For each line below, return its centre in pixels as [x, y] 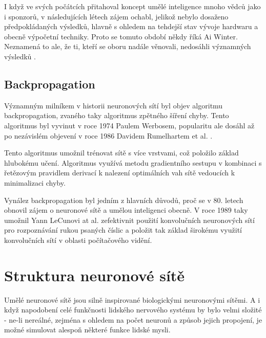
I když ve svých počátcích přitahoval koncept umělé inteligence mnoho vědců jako [132, 6]
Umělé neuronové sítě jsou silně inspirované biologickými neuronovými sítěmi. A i [132, 299]
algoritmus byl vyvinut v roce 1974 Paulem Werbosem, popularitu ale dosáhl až [129, 125]
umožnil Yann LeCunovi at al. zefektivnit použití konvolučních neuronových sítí [129, 220]
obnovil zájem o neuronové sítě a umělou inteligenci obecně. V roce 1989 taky [126, 210]
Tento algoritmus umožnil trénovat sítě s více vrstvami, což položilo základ [121, 153]
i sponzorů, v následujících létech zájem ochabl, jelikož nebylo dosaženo [116, 16]
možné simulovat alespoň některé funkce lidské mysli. [87, 330]
